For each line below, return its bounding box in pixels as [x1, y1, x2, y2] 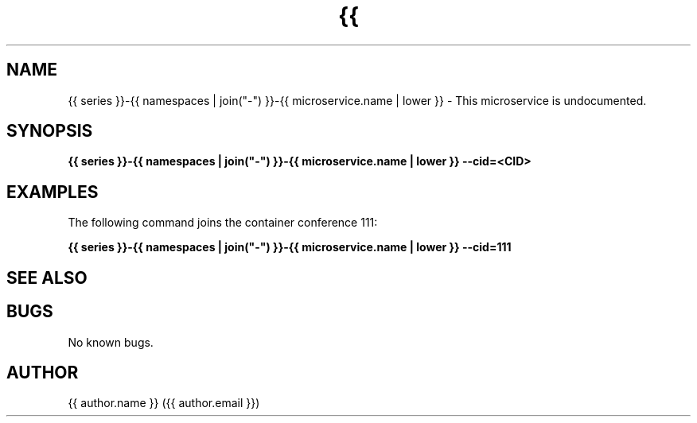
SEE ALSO [6, 267, 88, 288]
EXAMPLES [6, 181, 99, 202]
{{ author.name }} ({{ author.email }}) [68, 396, 260, 410]
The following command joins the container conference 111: [68, 215, 378, 230]
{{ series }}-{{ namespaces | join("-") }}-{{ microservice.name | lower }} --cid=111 [68, 240, 512, 254]
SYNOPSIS [6, 121, 93, 142]
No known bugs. [68, 335, 154, 349]
